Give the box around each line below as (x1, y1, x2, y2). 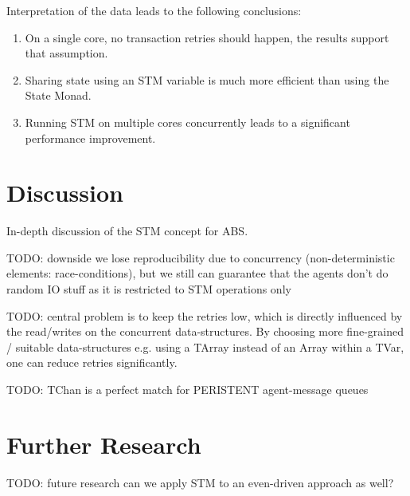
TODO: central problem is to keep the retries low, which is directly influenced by (6, 307, 403, 324)
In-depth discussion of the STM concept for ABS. (6, 222, 248, 239)
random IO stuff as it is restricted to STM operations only (6, 281, 291, 297)
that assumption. (25, 45, 108, 61)
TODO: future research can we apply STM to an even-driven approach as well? (6, 474, 394, 490)
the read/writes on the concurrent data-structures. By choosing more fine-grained (6, 323, 404, 340)
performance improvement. (25, 129, 156, 146)
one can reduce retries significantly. (6, 354, 178, 371)
